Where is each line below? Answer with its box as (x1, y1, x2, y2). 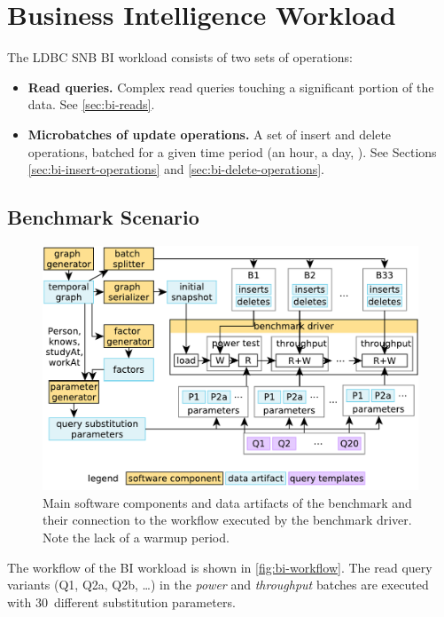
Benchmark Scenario (7, 203, 199, 231)
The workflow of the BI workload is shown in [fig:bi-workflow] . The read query (7, 558, 432, 576)
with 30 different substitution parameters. (7, 592, 236, 611)
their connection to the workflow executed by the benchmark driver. (43, 510, 412, 529)
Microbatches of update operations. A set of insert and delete (27, 124, 392, 143)
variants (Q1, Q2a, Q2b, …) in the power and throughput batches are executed (7, 575, 429, 594)
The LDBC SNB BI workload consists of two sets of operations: (7, 48, 353, 67)
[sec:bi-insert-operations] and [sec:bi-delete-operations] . (27, 160, 325, 178)
